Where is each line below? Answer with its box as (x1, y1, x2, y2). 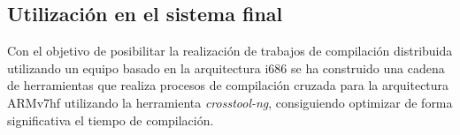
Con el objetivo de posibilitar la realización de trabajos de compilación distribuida (7, 41, 453, 60)
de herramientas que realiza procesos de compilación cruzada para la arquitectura (7, 76, 449, 94)
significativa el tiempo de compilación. (7, 110, 214, 129)
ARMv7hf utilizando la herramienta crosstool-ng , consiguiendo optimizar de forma (7, 93, 453, 111)
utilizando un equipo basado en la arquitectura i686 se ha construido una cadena (7, 58, 445, 77)
